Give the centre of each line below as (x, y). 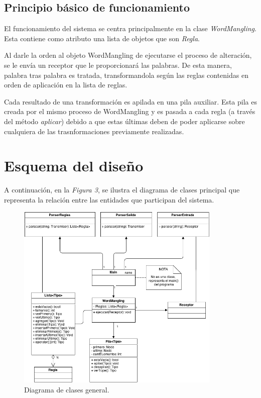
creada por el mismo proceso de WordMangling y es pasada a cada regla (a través (130, 111)
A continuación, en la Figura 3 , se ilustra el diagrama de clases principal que (122, 190)
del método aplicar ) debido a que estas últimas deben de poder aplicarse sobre (124, 121)
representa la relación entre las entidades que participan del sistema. (109, 199)
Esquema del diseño (74, 166)
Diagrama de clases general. (67, 389)
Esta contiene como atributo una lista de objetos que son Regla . (102, 38)
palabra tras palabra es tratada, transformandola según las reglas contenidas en (126, 75)
